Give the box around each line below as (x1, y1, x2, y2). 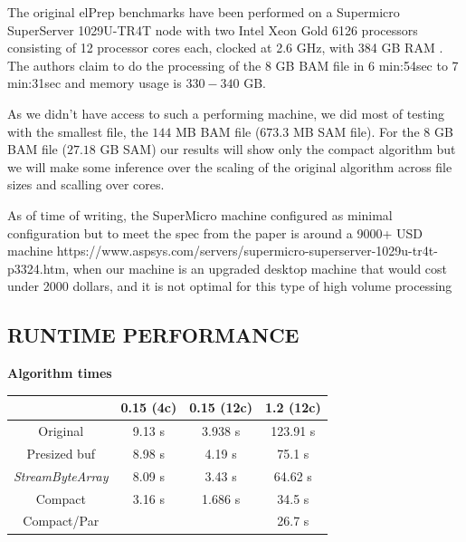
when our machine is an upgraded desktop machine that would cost (72, 258, 448, 277)
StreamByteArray (14, 466, 109, 485)
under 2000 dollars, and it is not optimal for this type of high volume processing (7, 276, 452, 295)
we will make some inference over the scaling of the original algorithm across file (7, 157, 452, 176)
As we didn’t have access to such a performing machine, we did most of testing (7, 103, 445, 122)
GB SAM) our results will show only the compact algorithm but (100, 140, 456, 159)
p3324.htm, (7, 258, 70, 277)
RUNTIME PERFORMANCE (7, 321, 300, 349)
